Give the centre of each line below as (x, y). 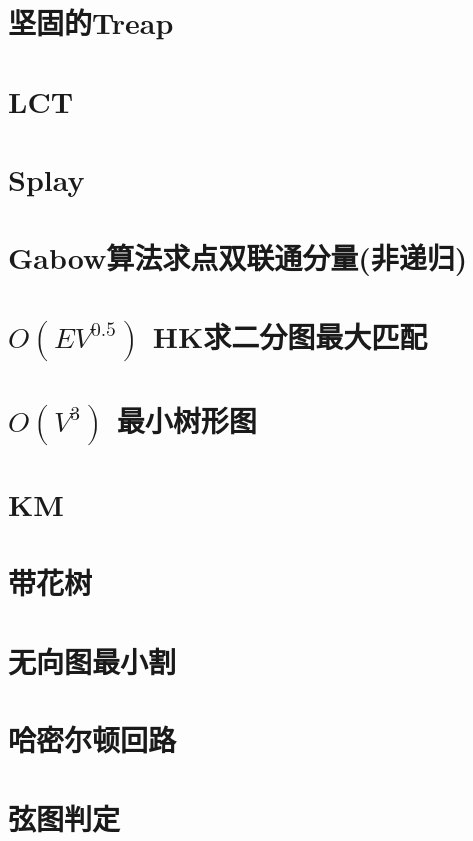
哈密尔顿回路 (92, 739)
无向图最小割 (92, 660)
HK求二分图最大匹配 (290, 335)
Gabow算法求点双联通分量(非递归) (238, 257)
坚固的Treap (91, 22)
